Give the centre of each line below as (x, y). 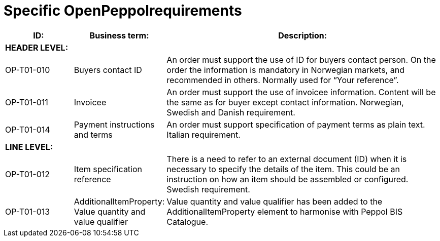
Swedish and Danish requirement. (231, 112)
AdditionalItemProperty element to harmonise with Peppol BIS (285, 211)
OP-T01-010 (28, 70)
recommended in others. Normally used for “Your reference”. (283, 80)
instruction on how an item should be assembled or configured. (287, 179)
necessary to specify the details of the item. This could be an (283, 169)
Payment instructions (114, 124)
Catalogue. (187, 222)
